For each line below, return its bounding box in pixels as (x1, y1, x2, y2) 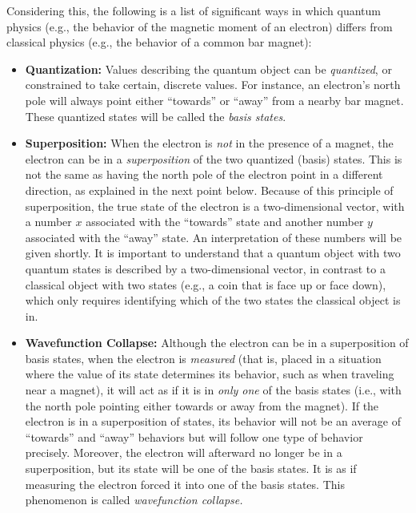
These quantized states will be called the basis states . (25, 107, 286, 124)
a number (25, 213, 72, 230)
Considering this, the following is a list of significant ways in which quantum (6, 2, 381, 18)
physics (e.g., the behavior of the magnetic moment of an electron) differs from (6, 18, 393, 34)
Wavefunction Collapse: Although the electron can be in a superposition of (25, 334, 409, 351)
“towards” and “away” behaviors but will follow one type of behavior (25, 428, 363, 445)
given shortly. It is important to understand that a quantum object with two (25, 244, 401, 261)
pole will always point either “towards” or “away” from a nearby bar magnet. (25, 91, 404, 108)
